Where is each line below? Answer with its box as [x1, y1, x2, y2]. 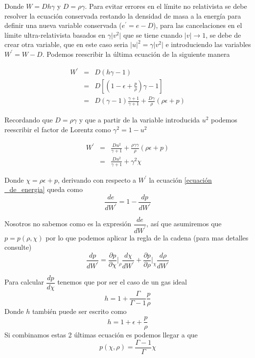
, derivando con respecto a [57, 174, 137, 185]
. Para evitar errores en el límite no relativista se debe [85, 1, 247, 11]
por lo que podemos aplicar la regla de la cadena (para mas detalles [46, 232, 249, 242]
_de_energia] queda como [4, 184, 83, 194]
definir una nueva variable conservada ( [4, 20, 122, 30]
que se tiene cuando [123, 29, 183, 40]
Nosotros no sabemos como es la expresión [4, 218, 132, 229]
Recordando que [4, 115, 53, 125]
